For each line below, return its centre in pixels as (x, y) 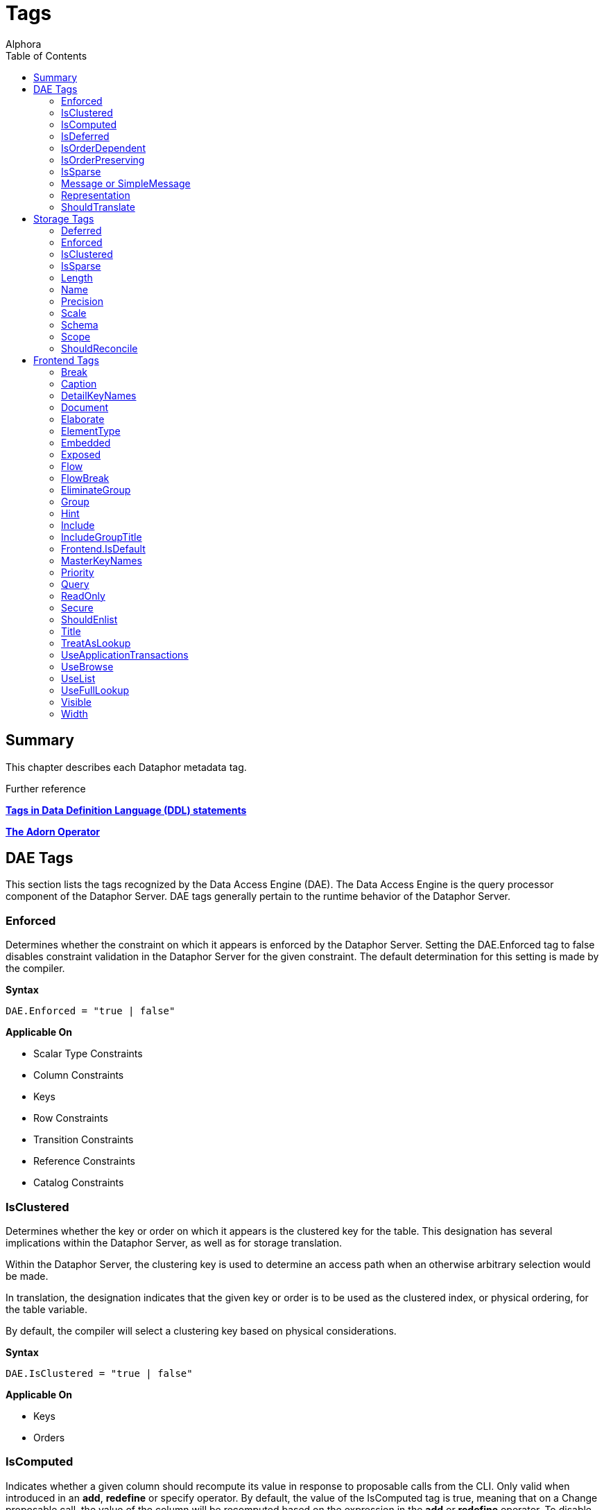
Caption (79, 383)
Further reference (46, 788)
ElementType (91, 431)
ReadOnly (83, 596)
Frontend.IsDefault (103, 548)
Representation (96, 195)
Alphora (24, 44)
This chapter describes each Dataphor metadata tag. (126, 767)
